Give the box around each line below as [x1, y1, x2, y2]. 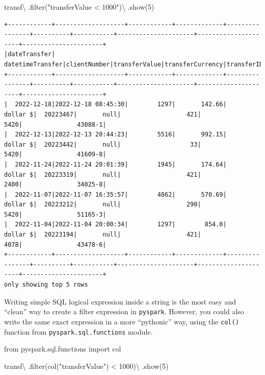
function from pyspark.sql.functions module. [4, 326, 153, 337]
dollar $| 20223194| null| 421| [4, 231, 201, 239]
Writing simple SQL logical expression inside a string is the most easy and [4, 296, 236, 307]
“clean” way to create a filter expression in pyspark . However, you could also [4, 306, 244, 317]
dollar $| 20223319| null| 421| [4, 171, 201, 178]
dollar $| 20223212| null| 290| [4, 201, 201, 208]
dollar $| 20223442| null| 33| [4, 140, 201, 148]
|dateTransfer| [4, 51, 56, 58]
